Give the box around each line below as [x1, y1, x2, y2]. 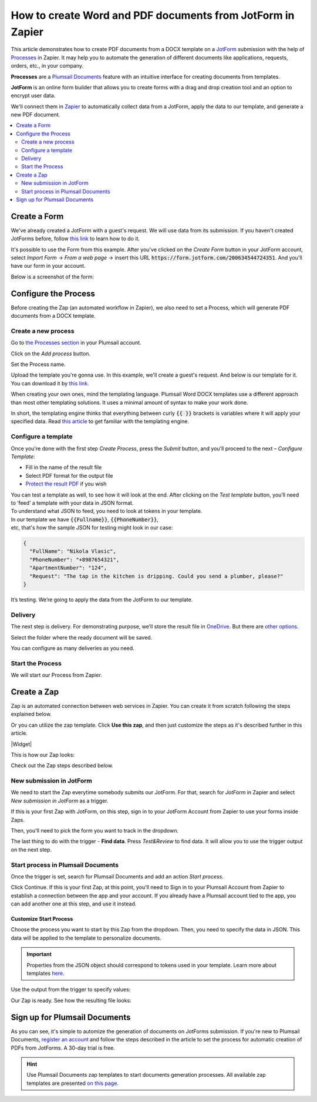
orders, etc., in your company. [11, 62, 84, 69]
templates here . [26, 970, 65, 977]
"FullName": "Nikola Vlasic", [29, 548, 117, 555]
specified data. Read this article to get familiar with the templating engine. [11, 418, 189, 425]
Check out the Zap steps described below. [11, 762, 114, 769]
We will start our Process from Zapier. [11, 671, 102, 679]
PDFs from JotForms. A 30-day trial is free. [11, 1044, 116, 1051]
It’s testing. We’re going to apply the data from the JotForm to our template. [11, 596, 193, 603]
